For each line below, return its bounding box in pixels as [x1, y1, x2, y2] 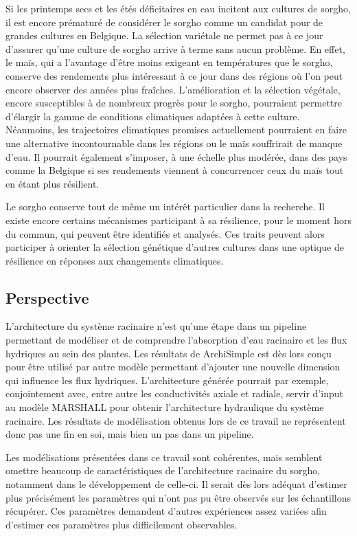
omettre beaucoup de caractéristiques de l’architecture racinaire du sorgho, [5, 463, 321, 478]
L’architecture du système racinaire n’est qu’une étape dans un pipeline [5, 319, 307, 333]
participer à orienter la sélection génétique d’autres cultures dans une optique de [5, 240, 344, 254]
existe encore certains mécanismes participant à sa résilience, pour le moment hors [5, 212, 352, 227]
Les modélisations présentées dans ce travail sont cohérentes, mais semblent [5, 449, 323, 464]
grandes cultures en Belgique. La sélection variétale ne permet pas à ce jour [5, 28, 323, 43]
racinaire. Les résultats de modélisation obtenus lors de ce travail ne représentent [5, 413, 346, 427]
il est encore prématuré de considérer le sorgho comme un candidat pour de [5, 14, 323, 29]
